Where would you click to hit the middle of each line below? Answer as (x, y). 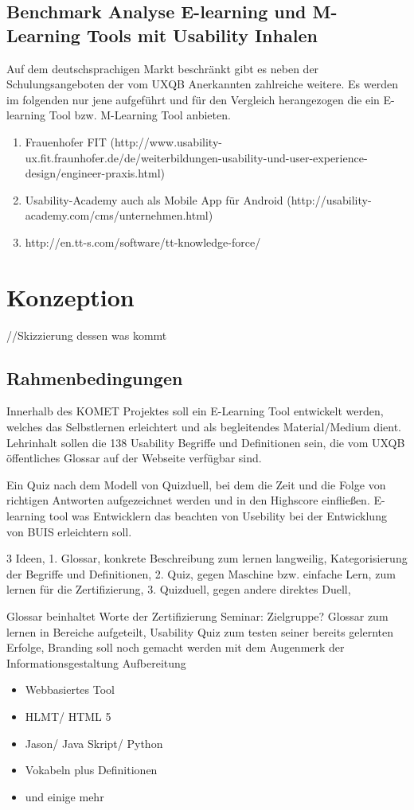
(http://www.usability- (166, 141)
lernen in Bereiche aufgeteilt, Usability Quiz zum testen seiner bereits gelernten (200, 631)
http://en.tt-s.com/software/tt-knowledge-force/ (143, 241)
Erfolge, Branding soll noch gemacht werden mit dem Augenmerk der (176, 647)
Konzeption (70, 296)
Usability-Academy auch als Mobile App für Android (154, 199)
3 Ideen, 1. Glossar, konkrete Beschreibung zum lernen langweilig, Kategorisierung (207, 558)
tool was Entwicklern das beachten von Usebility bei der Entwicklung (218, 516)
